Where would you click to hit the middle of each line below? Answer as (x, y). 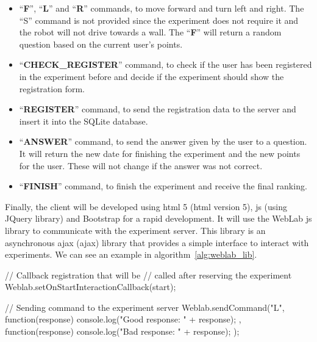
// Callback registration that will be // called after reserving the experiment (148, 275)
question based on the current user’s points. (101, 44)
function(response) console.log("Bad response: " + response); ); (122, 331)
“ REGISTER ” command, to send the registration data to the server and (158, 109)
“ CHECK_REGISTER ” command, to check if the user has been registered (166, 64)
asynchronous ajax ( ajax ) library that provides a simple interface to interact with (157, 242)
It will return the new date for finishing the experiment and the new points (160, 153)
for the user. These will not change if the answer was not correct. (141, 165)
